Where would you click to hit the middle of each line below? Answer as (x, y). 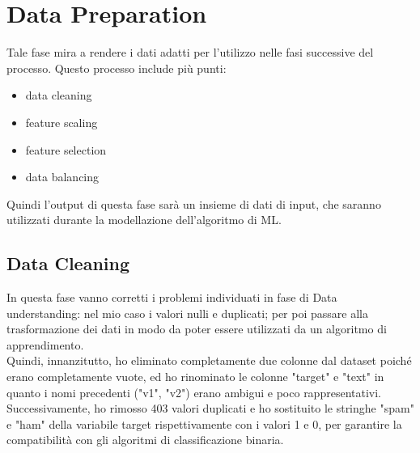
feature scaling (62, 122)
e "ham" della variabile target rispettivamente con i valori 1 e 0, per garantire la (204, 423)
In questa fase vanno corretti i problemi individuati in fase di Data (172, 297)
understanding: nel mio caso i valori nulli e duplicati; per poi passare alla (187, 313)
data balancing (62, 177)
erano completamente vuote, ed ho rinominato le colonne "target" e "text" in (195, 377)
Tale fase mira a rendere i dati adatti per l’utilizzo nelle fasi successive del (190, 52)
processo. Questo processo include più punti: (117, 68)
